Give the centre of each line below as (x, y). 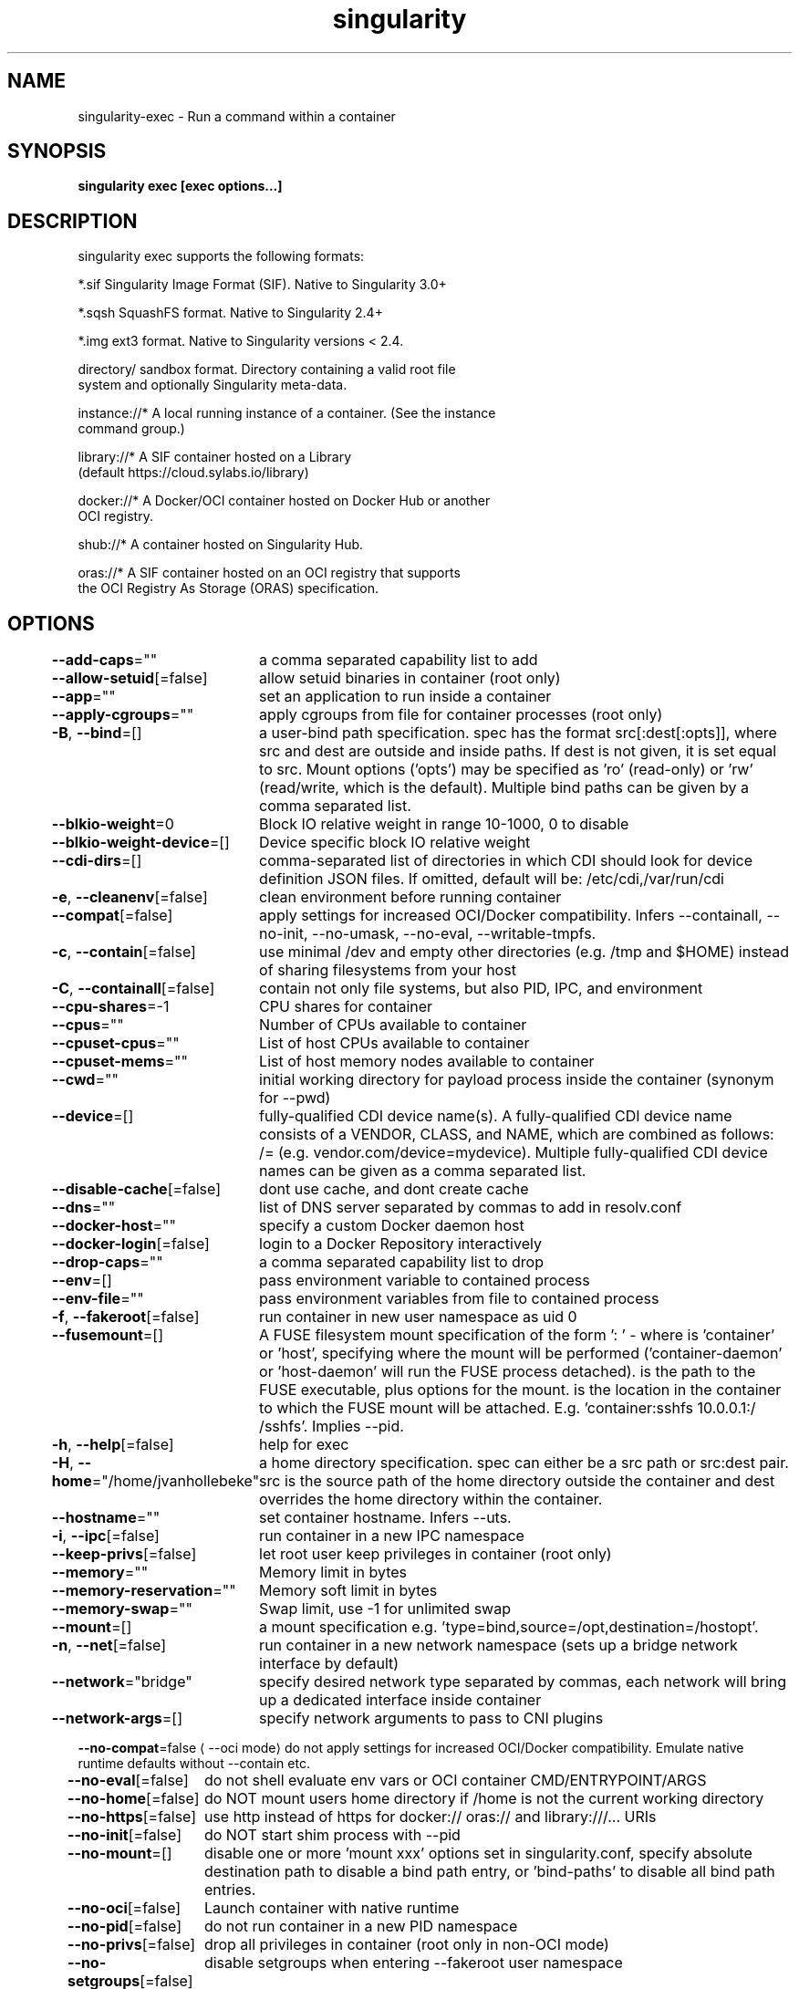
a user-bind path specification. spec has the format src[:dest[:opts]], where (518, 733)
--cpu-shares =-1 (110, 1007)
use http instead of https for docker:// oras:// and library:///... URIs (430, 1817)
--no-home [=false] (133, 1799)
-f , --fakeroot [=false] (125, 1317)
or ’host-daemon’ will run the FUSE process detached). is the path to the (508, 1372)
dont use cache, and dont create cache (394, 1189)
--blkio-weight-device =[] (140, 843)
